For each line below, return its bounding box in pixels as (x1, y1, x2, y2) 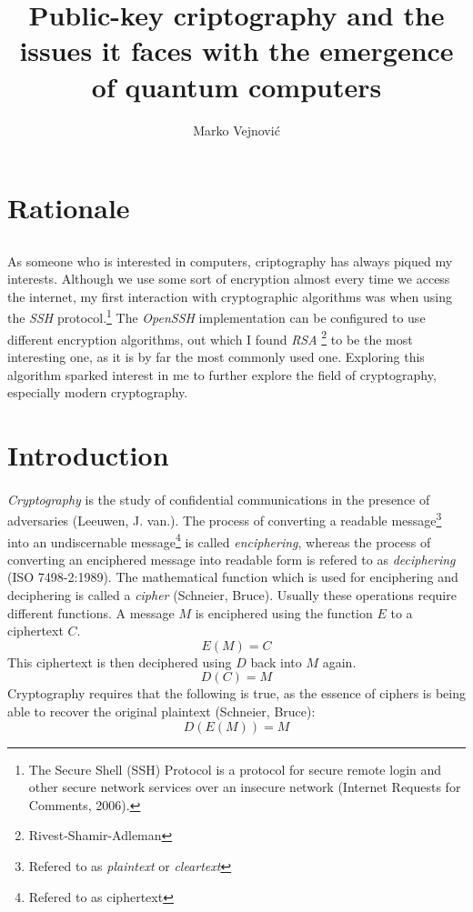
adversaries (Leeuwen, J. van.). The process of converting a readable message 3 (7, 508, 442, 529)
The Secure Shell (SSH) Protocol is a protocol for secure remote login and (28, 759, 442, 778)
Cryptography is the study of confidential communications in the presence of (7, 489, 430, 508)
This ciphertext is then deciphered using (7, 652, 232, 671)
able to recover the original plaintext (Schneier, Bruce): (7, 701, 316, 720)
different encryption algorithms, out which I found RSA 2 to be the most (7, 326, 413, 348)
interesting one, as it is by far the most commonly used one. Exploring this (7, 346, 425, 366)
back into (250, 652, 302, 671)
